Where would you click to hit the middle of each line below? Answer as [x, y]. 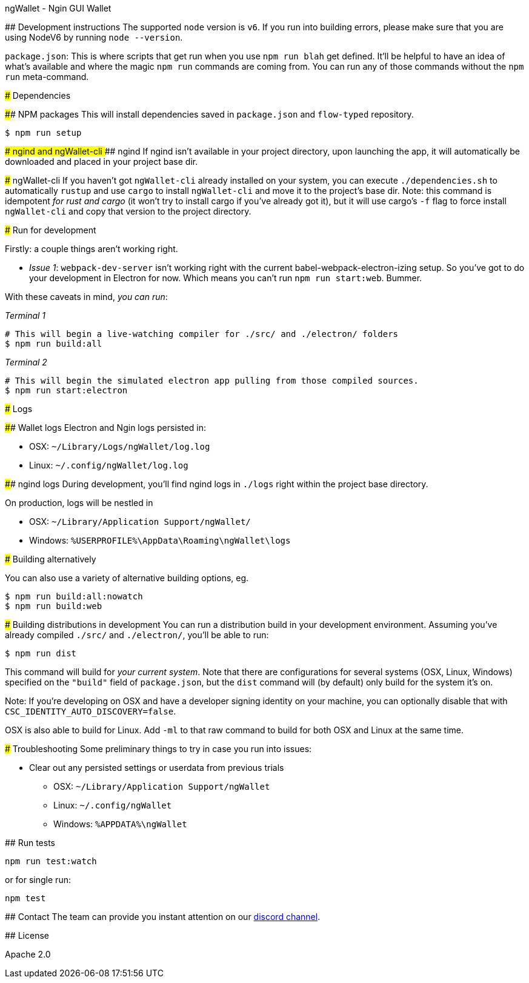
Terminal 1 [25, 315]
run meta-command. [47, 77]
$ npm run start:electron [66, 390]
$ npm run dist [41, 653]
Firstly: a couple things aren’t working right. [91, 249]
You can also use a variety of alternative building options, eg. [127, 578]
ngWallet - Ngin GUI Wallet [58, 8]
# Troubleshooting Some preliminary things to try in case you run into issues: [158, 749]
